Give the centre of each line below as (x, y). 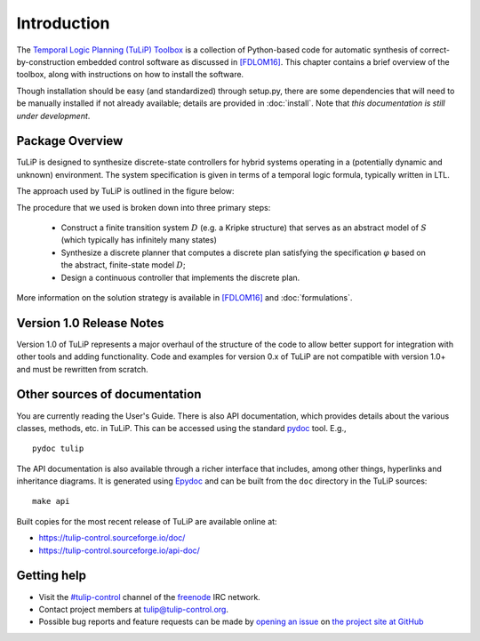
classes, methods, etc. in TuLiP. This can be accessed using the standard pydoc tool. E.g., (181, 428)
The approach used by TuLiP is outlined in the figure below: (125, 191)
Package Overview (70, 141)
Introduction (63, 23)
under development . (53, 116)
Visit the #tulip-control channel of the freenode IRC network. (150, 597)
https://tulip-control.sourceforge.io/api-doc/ (119, 550)
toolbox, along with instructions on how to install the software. (130, 75)
